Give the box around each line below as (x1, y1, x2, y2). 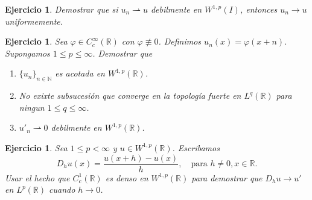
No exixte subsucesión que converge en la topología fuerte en (19, 89, 241, 102)
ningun (19, 101, 45, 113)
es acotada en (55, 67, 105, 80)
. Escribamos (172, 141, 220, 154)
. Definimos (158, 35, 202, 48)
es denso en (105, 171, 148, 184)
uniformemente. (5, 14, 63, 27)
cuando (49, 183, 75, 196)
